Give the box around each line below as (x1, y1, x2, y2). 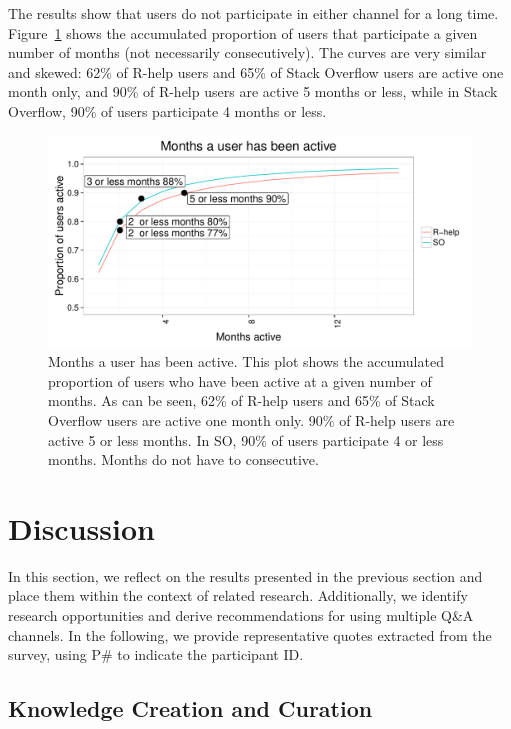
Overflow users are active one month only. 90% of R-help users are (48, 409, 455, 430)
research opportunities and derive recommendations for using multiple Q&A (8, 605, 474, 626)
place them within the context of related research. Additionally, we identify (8, 585, 468, 606)
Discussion (8, 507, 155, 548)
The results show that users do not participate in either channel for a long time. (8, 3, 499, 23)
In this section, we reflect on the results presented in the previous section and (8, 565, 483, 586)
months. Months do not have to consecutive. (48, 449, 319, 470)
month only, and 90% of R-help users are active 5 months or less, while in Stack (8, 81, 498, 102)
